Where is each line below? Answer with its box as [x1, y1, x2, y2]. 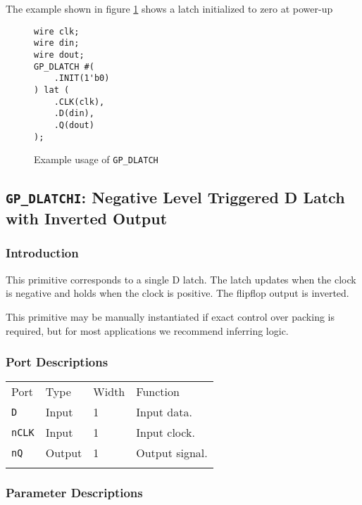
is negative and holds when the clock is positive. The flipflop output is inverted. [6, 286, 349, 300]
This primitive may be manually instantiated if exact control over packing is [6, 309, 335, 324]
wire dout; [34, 49, 85, 60]
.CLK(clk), [54, 96, 105, 107]
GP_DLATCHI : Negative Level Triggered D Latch [6, 186, 345, 208]
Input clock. [136, 424, 195, 441]
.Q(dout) [54, 120, 94, 130]
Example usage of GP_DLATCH [34, 152, 158, 167]
